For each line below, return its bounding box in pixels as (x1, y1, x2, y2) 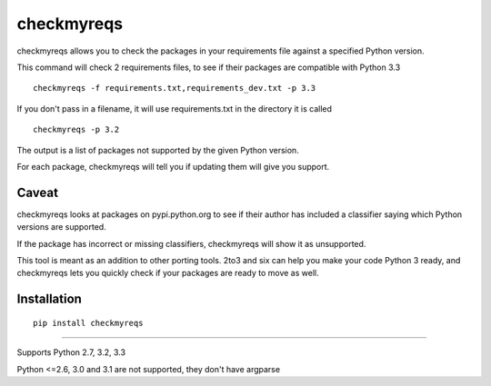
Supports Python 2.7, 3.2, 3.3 (16, 347, 126, 358)
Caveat (16, 184, 59, 200)
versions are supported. (16, 222, 106, 233)
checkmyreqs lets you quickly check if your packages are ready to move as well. (16, 268, 319, 279)
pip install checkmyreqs (33, 318, 144, 328)
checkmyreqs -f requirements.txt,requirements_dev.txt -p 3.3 (33, 83, 316, 94)
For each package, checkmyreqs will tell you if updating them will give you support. (16, 161, 330, 172)
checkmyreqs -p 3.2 (33, 124, 120, 135)
